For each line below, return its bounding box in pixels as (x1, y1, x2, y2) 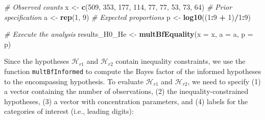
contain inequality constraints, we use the (115, 56, 246, 66)
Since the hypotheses (4, 56, 69, 66)
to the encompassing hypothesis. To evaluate (4, 76, 143, 86)
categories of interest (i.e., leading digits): (4, 106, 134, 116)
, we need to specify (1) (187, 76, 261, 86)
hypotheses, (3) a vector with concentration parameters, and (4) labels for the (4, 95, 248, 106)
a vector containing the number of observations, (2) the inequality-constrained (4, 86, 249, 97)
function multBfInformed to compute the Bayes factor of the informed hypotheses (4, 65, 261, 76)
